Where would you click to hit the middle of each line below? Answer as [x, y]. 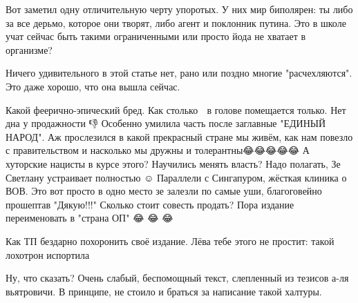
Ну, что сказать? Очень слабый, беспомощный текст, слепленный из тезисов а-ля [177, 278]
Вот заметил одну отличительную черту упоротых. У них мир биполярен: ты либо [179, 9]
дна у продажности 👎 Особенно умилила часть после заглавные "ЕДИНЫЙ [166, 123]
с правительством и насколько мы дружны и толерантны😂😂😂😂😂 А [158, 150]
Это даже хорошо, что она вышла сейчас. [93, 86]
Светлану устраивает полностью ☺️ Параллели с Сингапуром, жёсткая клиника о [176, 177]
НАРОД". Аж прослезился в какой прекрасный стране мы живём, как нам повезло [179, 136]
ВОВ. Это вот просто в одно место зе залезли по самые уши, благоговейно [164, 191]
